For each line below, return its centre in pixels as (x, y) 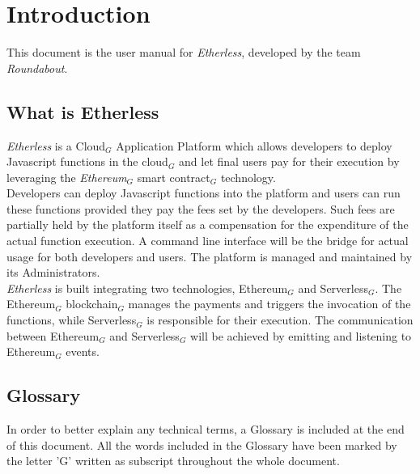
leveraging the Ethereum (67, 177)
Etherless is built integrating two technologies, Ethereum (147, 288)
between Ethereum (53, 335)
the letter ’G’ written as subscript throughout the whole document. (173, 461)
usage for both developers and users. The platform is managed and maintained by (210, 256)
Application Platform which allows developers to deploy (254, 145)
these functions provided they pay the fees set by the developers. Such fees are (201, 208)
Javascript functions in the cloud (87, 161)
